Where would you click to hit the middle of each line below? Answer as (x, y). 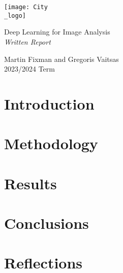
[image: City (26, 7)
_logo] (15, 15)
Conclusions (47, 223)
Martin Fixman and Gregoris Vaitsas (61, 59)
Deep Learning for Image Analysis (57, 32)
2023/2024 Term (29, 69)
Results (30, 183)
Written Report (27, 41)
